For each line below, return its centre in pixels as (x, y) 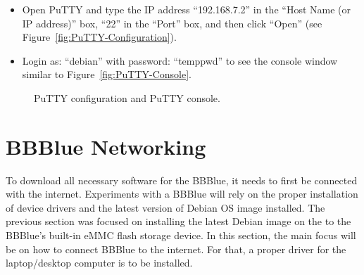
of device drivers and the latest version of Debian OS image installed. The (165, 207)
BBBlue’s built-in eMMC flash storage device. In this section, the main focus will (181, 235)
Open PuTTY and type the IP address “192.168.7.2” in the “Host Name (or (186, 9)
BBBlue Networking (106, 146)
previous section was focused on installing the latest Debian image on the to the (178, 221)
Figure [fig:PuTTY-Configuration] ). (99, 37)
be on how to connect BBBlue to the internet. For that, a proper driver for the (176, 249)
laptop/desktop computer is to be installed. (99, 263)
